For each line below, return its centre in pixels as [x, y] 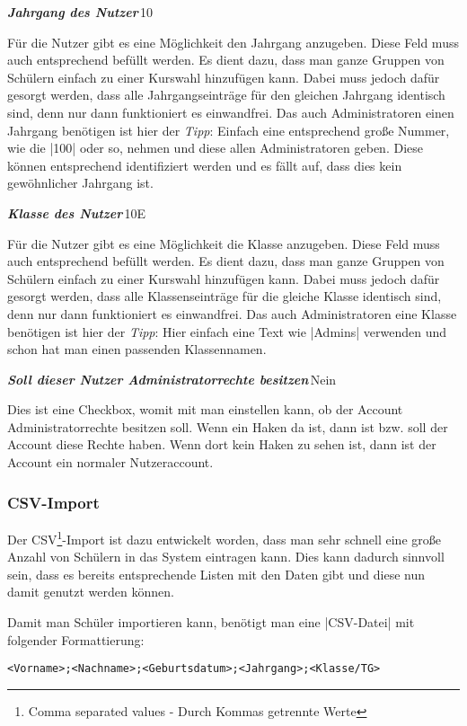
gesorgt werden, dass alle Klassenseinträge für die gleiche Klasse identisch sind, [225, 296]
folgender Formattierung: [76, 639]
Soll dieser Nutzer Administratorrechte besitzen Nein [172, 379]
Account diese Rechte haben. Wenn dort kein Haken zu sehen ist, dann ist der [222, 444]
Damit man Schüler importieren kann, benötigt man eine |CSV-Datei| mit [211, 621]
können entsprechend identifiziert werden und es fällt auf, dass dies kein [205, 165]
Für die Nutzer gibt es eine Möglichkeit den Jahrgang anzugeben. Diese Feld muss [233, 42]
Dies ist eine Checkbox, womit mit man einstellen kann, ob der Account [205, 409]
